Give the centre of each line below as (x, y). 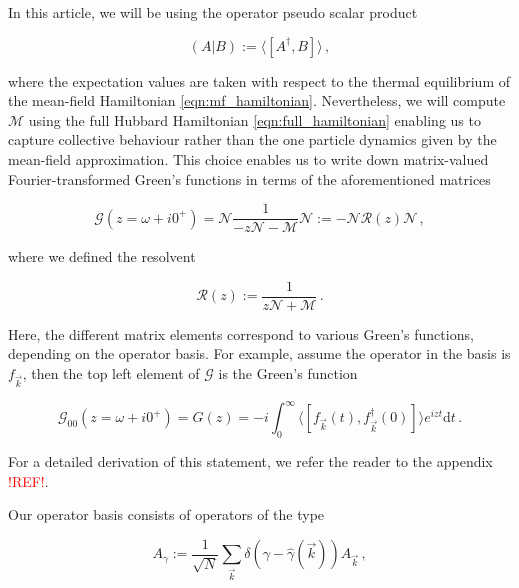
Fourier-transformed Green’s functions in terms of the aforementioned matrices (249, 178)
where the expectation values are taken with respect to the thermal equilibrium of (259, 80)
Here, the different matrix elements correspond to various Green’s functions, (241, 333)
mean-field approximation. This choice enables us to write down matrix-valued (248, 158)
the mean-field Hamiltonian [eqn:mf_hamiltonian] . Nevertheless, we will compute (257, 100)
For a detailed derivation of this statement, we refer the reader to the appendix (250, 461)
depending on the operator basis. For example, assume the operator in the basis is (259, 353)
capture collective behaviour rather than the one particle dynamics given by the (252, 139)
